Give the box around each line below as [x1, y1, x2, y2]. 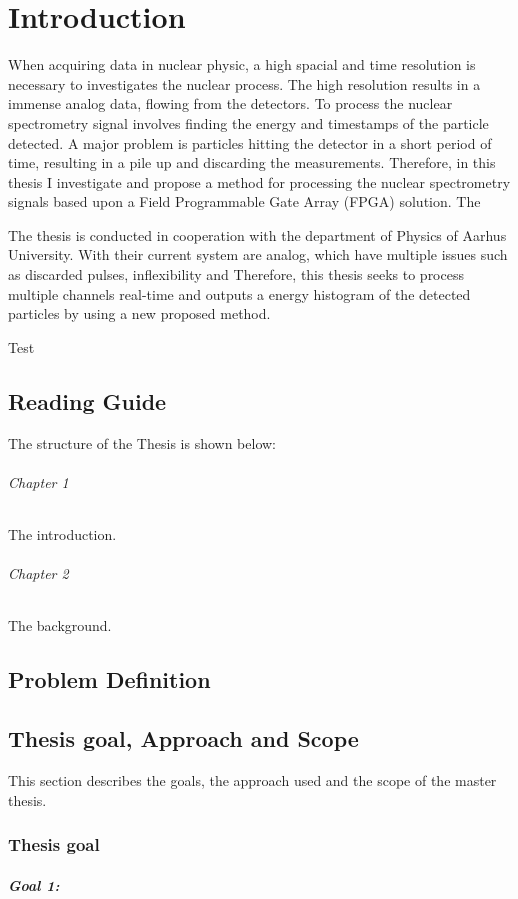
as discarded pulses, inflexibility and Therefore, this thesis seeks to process [8, 264, 464, 285]
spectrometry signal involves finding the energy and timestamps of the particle [8, 112, 489, 133]
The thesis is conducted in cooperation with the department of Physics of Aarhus [8, 224, 507, 245]
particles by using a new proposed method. [8, 303, 271, 324]
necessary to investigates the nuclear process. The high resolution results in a [8, 73, 481, 94]
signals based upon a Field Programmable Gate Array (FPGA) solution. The [8, 191, 481, 212]
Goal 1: [8, 874, 60, 895]
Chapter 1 [8, 471, 69, 492]
